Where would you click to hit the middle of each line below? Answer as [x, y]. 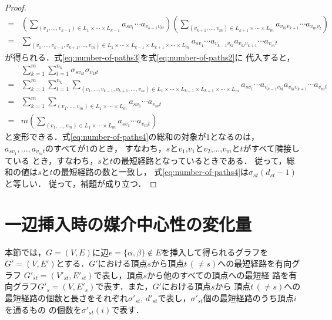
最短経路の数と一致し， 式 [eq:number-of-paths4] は [155, 172]
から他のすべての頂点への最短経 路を [218, 274]
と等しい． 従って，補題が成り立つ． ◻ [81, 183]
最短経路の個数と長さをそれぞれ [66, 297]
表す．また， [128, 286]
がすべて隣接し [271, 148]
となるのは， [235, 137]
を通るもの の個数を [43, 309]
